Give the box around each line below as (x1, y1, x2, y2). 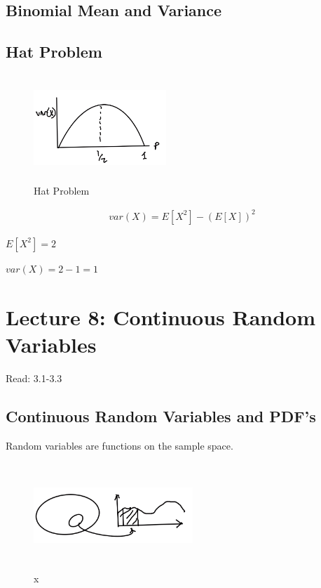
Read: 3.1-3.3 (6, 370, 62, 385)
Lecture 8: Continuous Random (6, 302, 316, 331)
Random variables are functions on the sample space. (6, 438, 233, 452)
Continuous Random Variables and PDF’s (6, 405, 316, 426)
